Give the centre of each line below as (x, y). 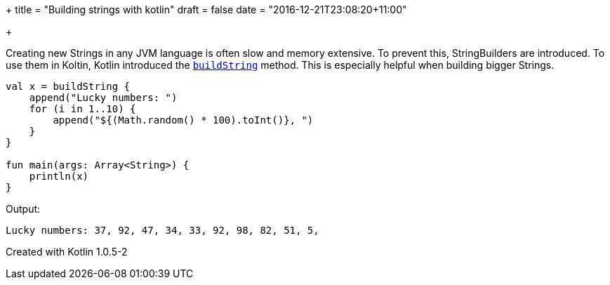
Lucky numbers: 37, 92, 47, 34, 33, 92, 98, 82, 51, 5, (163, 230)
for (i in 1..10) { (82, 109)
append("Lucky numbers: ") (103, 98)
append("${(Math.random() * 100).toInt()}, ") (183, 120)
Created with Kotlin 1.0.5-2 (67, 252)
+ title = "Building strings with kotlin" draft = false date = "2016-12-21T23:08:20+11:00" (206, 9)
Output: (23, 209)
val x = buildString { (68, 86)
